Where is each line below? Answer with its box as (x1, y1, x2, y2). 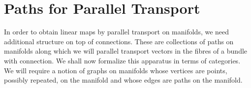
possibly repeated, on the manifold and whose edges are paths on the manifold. (4, 75, 243, 85)
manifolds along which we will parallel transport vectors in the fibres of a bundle (4, 46, 248, 56)
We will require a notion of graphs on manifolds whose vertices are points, (4, 65, 227, 75)
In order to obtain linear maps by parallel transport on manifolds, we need (4, 27, 229, 37)
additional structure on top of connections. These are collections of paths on (4, 36, 234, 46)
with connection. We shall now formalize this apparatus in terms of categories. (4, 55, 241, 65)
